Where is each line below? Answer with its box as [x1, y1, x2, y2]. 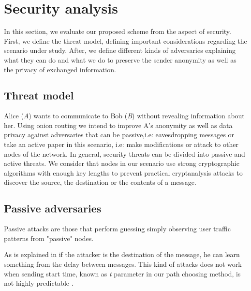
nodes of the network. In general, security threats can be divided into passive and [4, 148, 245, 159]
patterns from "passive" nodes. [4, 233, 94, 243]
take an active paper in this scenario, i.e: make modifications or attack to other [4, 139, 238, 149]
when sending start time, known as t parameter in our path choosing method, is [4, 268, 241, 278]
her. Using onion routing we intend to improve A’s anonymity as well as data [4, 120, 233, 130]
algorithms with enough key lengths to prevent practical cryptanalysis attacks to [4, 167, 243, 178]
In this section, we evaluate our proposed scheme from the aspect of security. [4, 26, 231, 36]
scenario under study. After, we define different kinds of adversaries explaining [4, 45, 236, 55]
